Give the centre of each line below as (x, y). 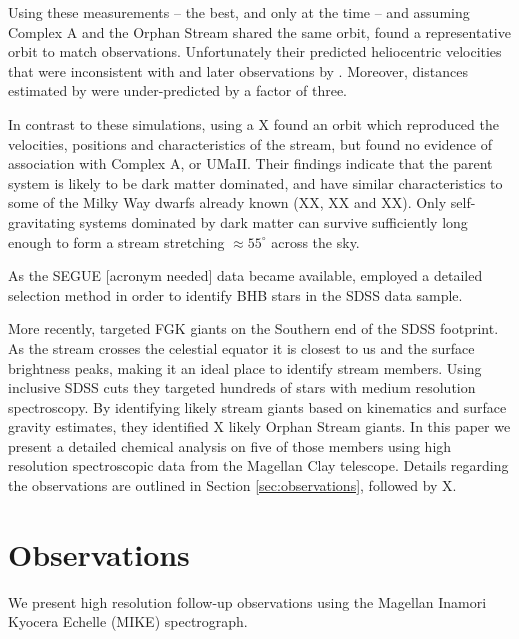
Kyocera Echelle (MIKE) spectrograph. (128, 621)
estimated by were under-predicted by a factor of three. (177, 90)
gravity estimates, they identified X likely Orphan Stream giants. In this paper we (259, 426)
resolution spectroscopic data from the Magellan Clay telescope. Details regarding (258, 465)
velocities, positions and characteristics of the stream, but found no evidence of (250, 143)
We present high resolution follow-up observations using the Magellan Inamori (247, 601)
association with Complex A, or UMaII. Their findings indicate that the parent (250, 163)
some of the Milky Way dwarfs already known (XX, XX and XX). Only (227, 202)
